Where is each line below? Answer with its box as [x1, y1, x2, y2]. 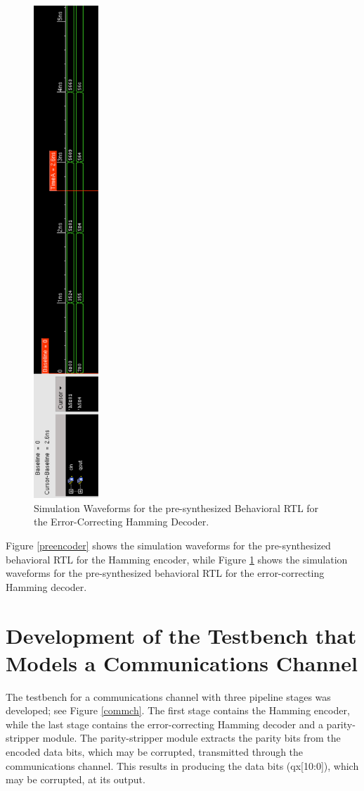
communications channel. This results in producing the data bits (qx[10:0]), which [6, 758, 359, 773]
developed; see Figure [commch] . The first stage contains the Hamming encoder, [6, 703, 350, 718]
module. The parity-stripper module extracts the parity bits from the [42, 730, 341, 745]
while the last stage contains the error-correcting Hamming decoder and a [6, 716, 323, 731]
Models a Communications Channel [6, 648, 358, 677]
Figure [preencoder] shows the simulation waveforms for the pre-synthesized [6, 537, 331, 552]
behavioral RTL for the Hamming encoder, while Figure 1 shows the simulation [6, 552, 348, 566]
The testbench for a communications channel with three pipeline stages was [6, 689, 331, 704]
